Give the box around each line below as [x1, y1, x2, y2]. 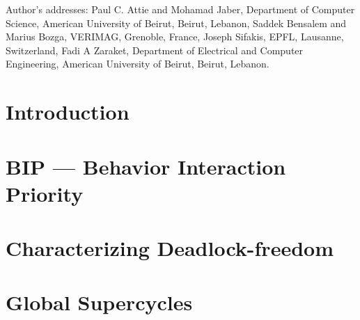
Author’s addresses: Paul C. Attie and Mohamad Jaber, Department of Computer [6, 2, 355, 16]
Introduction [6, 97, 130, 126]
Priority [6, 179, 84, 207]
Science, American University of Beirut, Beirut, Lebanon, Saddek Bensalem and [6, 15, 347, 30]
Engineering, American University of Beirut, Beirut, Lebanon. [6, 56, 269, 71]
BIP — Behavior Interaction [6, 152, 286, 180]
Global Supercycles [6, 288, 193, 317]
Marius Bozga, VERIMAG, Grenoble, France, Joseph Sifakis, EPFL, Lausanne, [6, 29, 344, 44]
